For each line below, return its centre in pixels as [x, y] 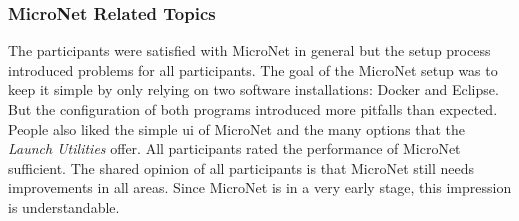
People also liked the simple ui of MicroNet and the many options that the [237, 128]
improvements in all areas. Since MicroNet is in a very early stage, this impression [260, 187]
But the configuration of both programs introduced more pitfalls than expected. [253, 109]
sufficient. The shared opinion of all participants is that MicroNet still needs [241, 167]
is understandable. [64, 206]
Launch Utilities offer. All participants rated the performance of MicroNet [234, 148]
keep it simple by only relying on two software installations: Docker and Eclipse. [253, 89]
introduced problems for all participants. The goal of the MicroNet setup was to [253, 69]
